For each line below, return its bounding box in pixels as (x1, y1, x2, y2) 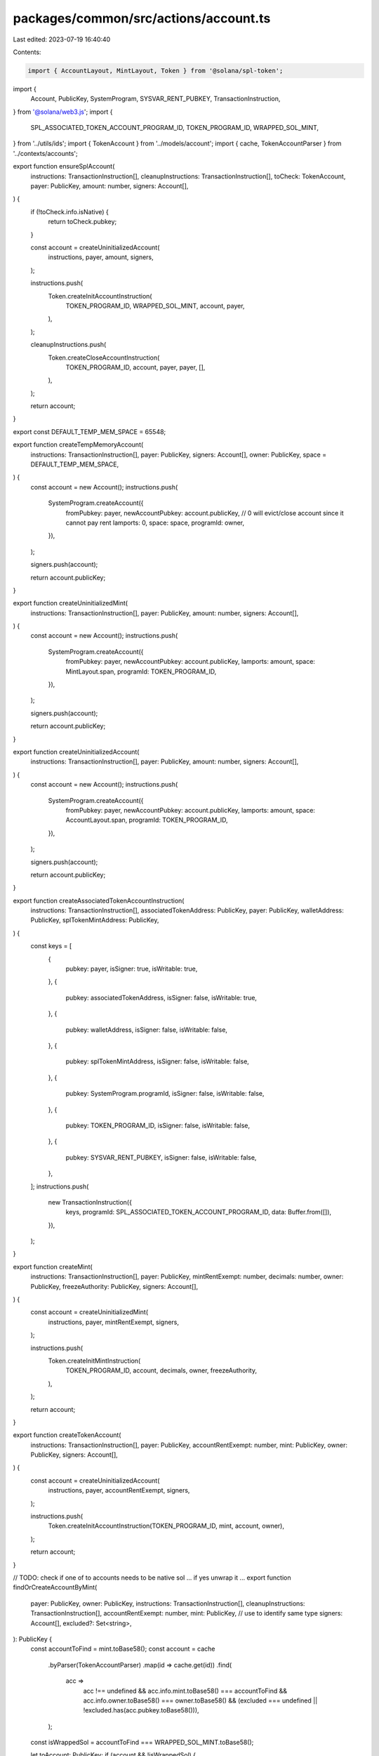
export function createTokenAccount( (13, 1431, 121, 1439)
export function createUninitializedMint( (13, 599, 128, 608)
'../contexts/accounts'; (13, 149, 78, 157)
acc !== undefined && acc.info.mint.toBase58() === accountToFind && (83, 1686, 288, 1695)
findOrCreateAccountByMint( (13, 1583, 98, 1592)
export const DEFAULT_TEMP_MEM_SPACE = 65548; (13, 427, 166, 435)
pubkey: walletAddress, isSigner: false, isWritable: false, (65, 1026, 228, 1034)
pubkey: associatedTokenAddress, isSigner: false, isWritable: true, (65, 993, 258, 1002)
